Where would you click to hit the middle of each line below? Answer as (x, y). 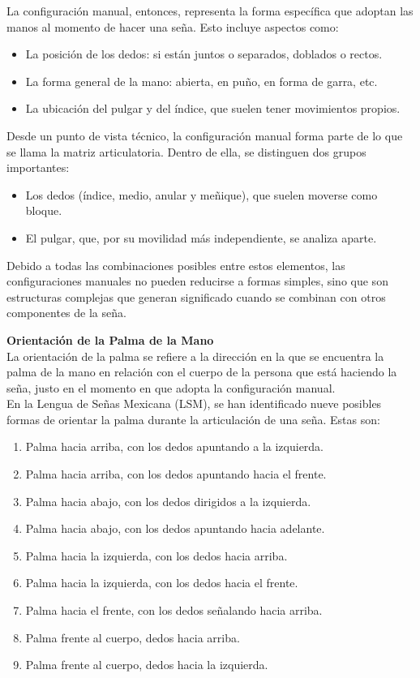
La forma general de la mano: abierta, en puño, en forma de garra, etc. (201, 81)
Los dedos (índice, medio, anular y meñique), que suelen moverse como (201, 194)
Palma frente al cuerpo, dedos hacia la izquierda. (147, 665)
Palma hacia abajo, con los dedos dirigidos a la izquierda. (168, 501)
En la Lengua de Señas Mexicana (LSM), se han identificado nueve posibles (194, 403)
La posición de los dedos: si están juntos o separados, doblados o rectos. (204, 54)
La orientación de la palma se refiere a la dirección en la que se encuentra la (195, 356)
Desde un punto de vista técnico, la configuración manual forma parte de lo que (205, 135)
